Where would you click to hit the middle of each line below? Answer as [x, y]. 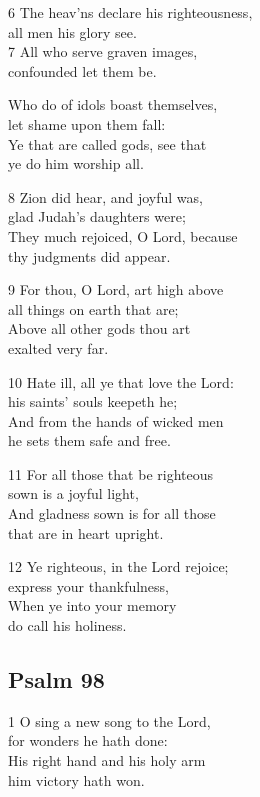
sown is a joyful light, [73, 493]
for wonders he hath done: [88, 740]
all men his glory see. [72, 31]
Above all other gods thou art [99, 328]
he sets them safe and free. [89, 440]
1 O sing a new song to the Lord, [109, 720]
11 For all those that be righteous [110, 473]
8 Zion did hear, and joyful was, [105, 196]
